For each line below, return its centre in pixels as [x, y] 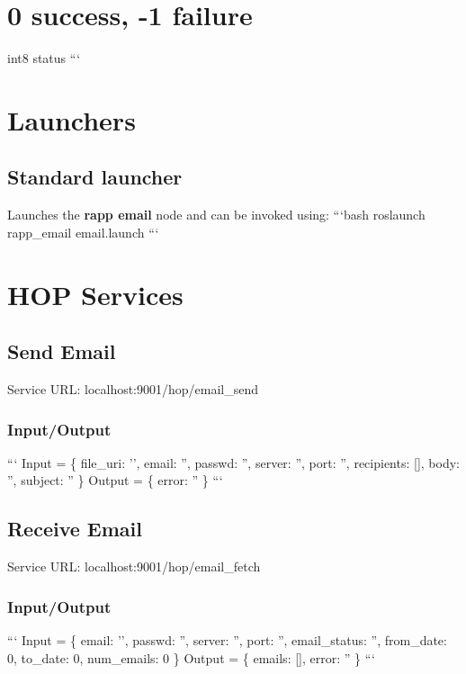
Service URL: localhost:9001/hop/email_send [133, 389]
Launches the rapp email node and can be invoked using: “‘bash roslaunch [216, 215]
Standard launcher [95, 177]
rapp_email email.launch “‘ [83, 232]
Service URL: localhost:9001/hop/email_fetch [134, 566]
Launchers [72, 119]
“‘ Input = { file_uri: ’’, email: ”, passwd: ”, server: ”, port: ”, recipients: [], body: [233, 462]
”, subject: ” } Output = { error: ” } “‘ [115, 480]
